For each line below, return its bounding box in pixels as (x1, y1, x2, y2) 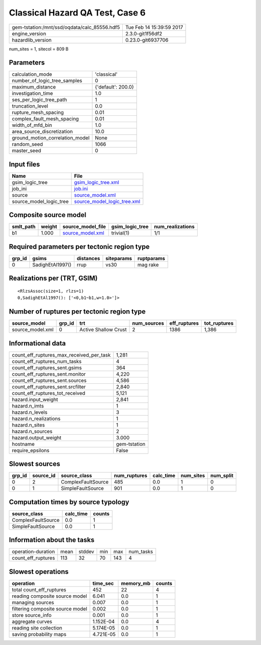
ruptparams (137, 255, 165, 262)
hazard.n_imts (12, 402, 44, 409)
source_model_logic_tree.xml (74, 198, 140, 205)
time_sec (92, 580, 114, 586)
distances (76, 255, 101, 262)
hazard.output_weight (12, 434, 61, 441)
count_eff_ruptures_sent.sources (12, 377, 87, 384)
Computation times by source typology (9, 498, 130, 506)
